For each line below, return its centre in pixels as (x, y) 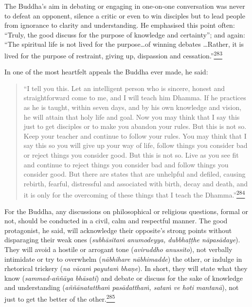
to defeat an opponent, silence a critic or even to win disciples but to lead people (125, 15)
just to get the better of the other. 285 (60, 298)
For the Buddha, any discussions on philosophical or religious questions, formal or (126, 211)
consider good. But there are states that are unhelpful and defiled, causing (135, 174)
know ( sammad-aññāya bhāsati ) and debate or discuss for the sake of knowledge (124, 278)
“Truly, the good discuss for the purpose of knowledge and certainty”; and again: (125, 34)
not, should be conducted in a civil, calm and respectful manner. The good (116, 221)
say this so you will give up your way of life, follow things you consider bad (135, 145)
